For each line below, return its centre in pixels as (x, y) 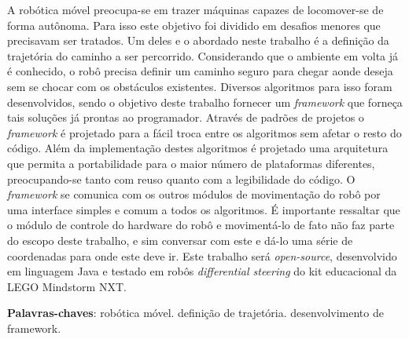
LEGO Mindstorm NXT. (67, 286)
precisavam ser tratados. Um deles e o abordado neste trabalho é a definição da (198, 40)
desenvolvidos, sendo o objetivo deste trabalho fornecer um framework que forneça (205, 102)
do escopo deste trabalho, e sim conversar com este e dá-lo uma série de (180, 240)
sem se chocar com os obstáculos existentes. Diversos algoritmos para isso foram (200, 86)
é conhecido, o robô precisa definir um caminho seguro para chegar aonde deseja (200, 71)
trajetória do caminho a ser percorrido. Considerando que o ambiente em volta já (203, 55)
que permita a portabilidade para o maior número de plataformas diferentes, (191, 163)
